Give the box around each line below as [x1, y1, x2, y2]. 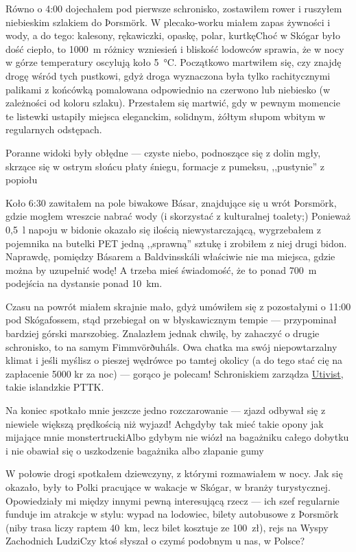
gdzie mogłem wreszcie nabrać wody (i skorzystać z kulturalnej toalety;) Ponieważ [5, 209, 351, 223]
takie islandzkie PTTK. [5, 380, 104, 394]
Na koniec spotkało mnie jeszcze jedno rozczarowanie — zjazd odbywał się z [5, 403, 326, 417]
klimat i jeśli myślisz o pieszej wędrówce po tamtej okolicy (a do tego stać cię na [5, 353, 343, 367]
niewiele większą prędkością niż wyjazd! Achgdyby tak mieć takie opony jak [5, 416, 324, 430]
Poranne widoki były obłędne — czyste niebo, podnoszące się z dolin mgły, [5, 145, 321, 159]
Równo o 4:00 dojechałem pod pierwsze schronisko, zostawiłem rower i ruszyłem [5, 1, 342, 15]
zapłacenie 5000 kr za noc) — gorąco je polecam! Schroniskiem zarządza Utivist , [5, 366, 344, 380]
